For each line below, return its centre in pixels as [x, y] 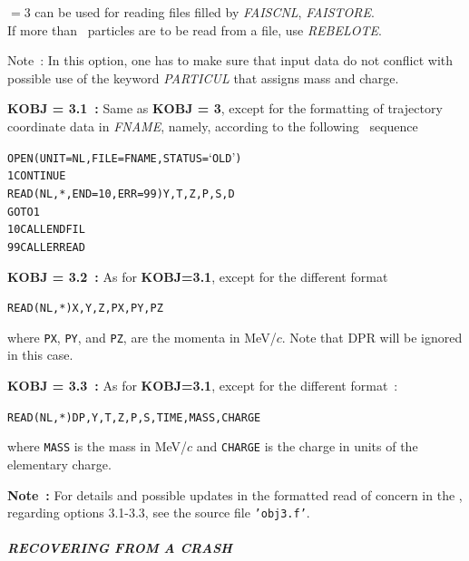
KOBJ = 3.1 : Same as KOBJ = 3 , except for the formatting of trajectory [225, 108]
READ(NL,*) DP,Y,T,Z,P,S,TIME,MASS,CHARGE [134, 417]
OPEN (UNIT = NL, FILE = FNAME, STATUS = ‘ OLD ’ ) [125, 156]
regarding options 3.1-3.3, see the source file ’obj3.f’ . [159, 513]
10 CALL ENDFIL [46, 230]
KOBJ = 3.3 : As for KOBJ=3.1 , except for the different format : [203, 385]
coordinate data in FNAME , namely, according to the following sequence [213, 126]
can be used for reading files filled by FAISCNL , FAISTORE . [205, 12]
